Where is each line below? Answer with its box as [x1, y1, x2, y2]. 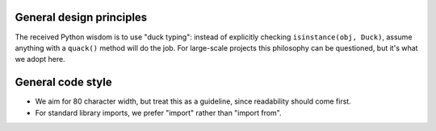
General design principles [15, 10, 148, 24]
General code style [15, 76, 112, 89]
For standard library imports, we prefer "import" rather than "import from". [35, 108, 282, 117]
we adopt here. [15, 55, 65, 64]
